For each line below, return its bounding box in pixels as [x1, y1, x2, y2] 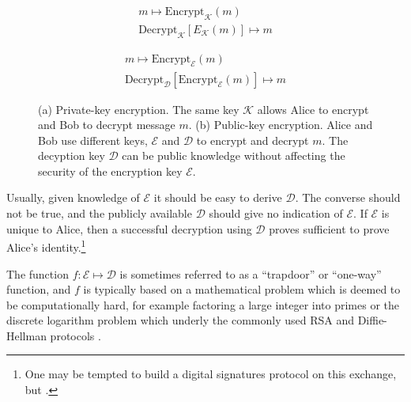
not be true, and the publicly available [6, 205, 192, 222]
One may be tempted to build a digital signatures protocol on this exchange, [25, 366, 397, 382]
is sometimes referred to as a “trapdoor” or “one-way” [119, 265, 382, 282]
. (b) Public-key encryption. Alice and [188, 116, 373, 133]
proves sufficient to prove [269, 220, 390, 237]
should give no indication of [209, 205, 343, 222]
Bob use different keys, [38, 131, 148, 148]
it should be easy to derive [153, 189, 282, 206]
